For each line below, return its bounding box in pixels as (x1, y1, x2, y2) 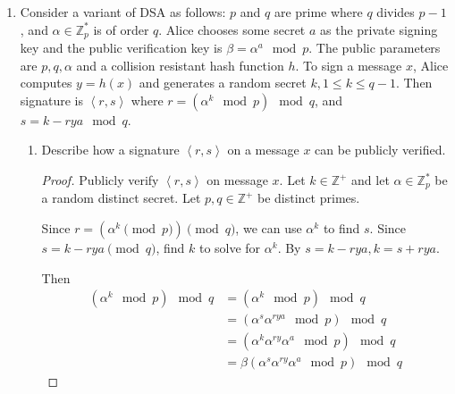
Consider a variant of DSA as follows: (20, 3, 226, 21)
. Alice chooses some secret (158, 20, 306, 38)
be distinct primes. (257, 189, 360, 207)
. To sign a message (295, 55, 402, 74)
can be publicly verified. (315, 140, 446, 159)
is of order (93, 20, 149, 38)
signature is (20, 90, 83, 109)
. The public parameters (308, 38, 441, 57)
